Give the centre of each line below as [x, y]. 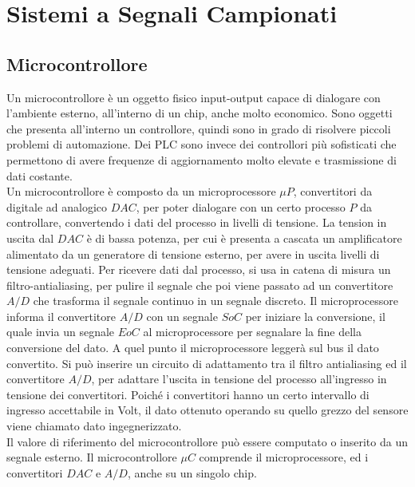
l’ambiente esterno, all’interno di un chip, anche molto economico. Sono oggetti [200, 113]
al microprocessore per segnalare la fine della [252, 332]
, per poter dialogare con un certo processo [241, 206]
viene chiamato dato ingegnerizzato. [94, 426]
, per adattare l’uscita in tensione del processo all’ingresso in [239, 379]
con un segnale [182, 316]
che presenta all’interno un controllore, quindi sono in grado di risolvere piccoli [199, 128]
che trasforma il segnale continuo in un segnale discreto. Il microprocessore [215, 301]
